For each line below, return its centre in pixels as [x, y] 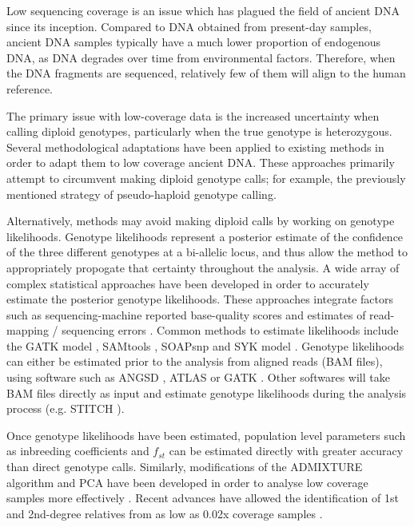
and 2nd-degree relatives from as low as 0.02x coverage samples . [165, 513]
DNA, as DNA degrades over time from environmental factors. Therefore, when [201, 57]
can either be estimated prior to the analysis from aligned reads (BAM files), [195, 361]
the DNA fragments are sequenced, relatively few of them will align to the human [206, 73]
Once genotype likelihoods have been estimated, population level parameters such [206, 435]
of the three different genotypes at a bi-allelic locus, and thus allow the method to [207, 252]
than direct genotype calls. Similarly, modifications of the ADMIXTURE [185, 467]
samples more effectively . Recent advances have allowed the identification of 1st [203, 498]
